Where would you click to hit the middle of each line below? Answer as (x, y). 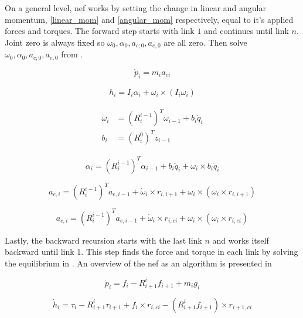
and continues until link (246, 31)
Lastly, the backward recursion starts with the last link (103, 240)
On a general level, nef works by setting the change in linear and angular (135, 8)
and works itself (241, 240)
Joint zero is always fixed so (55, 42)
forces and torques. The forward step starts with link (100, 31)
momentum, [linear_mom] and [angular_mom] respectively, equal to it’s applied (149, 19)
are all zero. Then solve (205, 42)
